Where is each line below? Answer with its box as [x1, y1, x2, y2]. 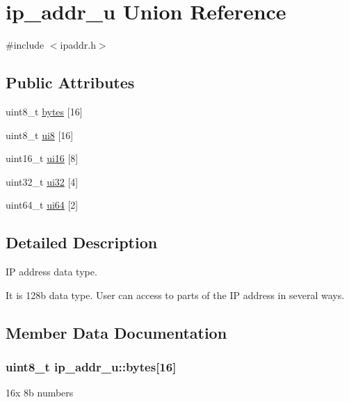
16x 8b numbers [6, 385, 74, 400]
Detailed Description [6, 232, 158, 253]
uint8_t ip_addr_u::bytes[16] [6, 357, 177, 375]
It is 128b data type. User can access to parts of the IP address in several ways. [6, 287, 345, 302]
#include [6, 38, 44, 52]
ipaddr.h [60, 38, 96, 52]
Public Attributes [6, 72, 135, 93]
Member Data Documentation [6, 321, 227, 343]
